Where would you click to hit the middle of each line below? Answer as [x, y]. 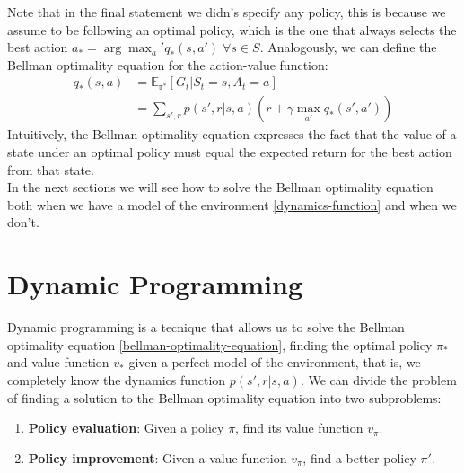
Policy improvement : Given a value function [158, 457]
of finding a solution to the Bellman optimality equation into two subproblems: [224, 397]
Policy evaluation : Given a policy [126, 428]
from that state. [51, 169]
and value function [58, 362]
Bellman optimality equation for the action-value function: [168, 64]
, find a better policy [359, 457]
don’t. [23, 222]
